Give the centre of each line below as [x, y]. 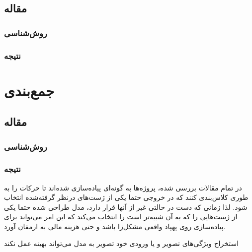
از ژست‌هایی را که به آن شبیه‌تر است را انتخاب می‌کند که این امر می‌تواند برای [121, 217]
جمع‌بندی [29, 90]
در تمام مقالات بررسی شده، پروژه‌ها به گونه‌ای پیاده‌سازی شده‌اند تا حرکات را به [123, 187]
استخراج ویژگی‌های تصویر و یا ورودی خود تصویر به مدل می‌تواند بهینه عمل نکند [122, 243]
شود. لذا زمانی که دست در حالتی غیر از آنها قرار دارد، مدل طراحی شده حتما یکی [126, 207]
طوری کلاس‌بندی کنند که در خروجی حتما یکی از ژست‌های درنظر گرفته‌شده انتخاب [126, 197]
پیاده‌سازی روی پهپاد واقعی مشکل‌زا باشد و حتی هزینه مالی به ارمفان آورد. [115, 226]
